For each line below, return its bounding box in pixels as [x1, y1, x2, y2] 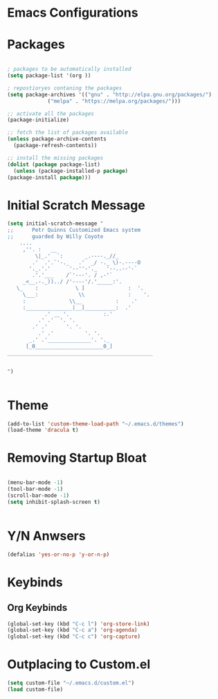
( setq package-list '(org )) [7, 72, 91, 79]
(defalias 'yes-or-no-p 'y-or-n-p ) [7, 550, 110, 558]
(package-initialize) [7, 117, 70, 124]
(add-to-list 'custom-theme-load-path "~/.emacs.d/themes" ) [7, 420, 185, 428]
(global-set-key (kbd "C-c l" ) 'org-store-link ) [7, 620, 150, 628]
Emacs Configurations [7, 5, 138, 21]
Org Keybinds [7, 602, 68, 614]
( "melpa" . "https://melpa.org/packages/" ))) [47, 97, 181, 105]
